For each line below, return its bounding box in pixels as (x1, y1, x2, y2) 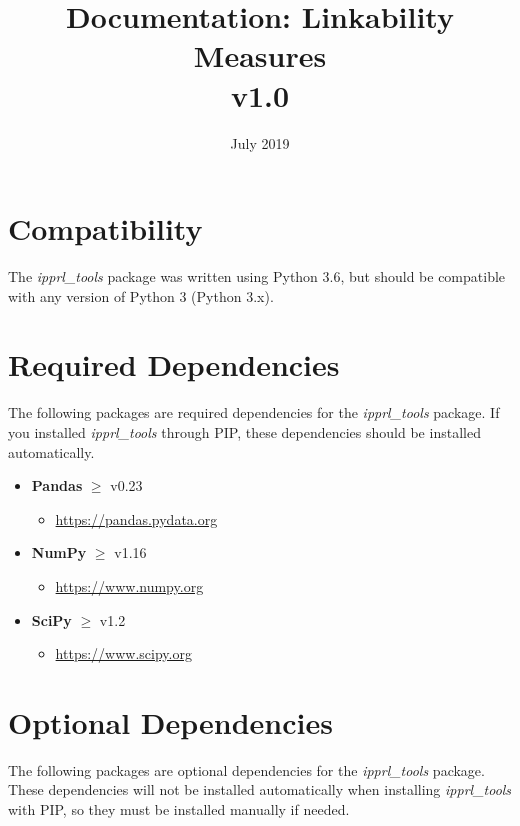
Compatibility (8, 208, 203, 249)
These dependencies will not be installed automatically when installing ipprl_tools (8, 779, 512, 800)
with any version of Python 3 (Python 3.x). (8, 285, 274, 306)
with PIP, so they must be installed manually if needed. (8, 799, 350, 819)
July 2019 (230, 132, 290, 153)
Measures (193, 35, 327, 76)
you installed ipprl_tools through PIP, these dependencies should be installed (8, 421, 481, 442)
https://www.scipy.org (55, 643, 192, 664)
